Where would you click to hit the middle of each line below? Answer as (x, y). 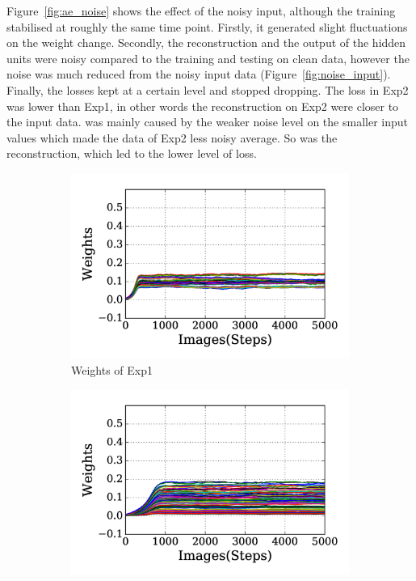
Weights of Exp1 (112, 369)
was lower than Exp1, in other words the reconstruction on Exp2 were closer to (203, 106)
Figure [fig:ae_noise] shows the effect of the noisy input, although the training (201, 11)
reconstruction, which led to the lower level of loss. (132, 153)
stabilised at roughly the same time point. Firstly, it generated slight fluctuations (207, 26)
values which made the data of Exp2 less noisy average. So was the (172, 137)
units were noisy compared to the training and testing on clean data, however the (208, 58)
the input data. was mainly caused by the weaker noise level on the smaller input (207, 122)
